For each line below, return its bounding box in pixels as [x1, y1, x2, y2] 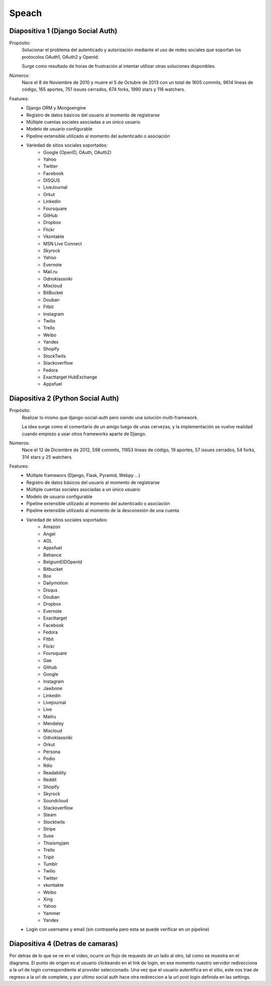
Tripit [43, 854, 54, 860]
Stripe [43, 826, 56, 832]
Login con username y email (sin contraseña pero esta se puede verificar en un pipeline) [26, 926, 210, 932]
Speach [9, 8, 42, 19]
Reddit [43, 777, 57, 783]
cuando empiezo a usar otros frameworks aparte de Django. [22, 431, 147, 437]
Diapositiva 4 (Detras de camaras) [9, 939, 118, 948]
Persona [43, 749, 61, 755]
